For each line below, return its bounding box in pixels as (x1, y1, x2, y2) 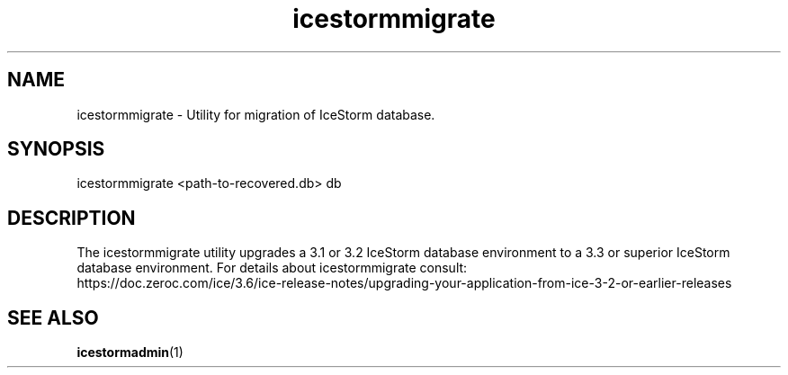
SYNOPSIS (7, 138, 105, 161)
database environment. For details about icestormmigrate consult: (76, 260, 468, 276)
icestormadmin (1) (76, 344, 184, 361)
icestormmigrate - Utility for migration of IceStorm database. (76, 106, 435, 122)
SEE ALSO (7, 306, 99, 329)
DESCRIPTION (7, 206, 136, 229)
